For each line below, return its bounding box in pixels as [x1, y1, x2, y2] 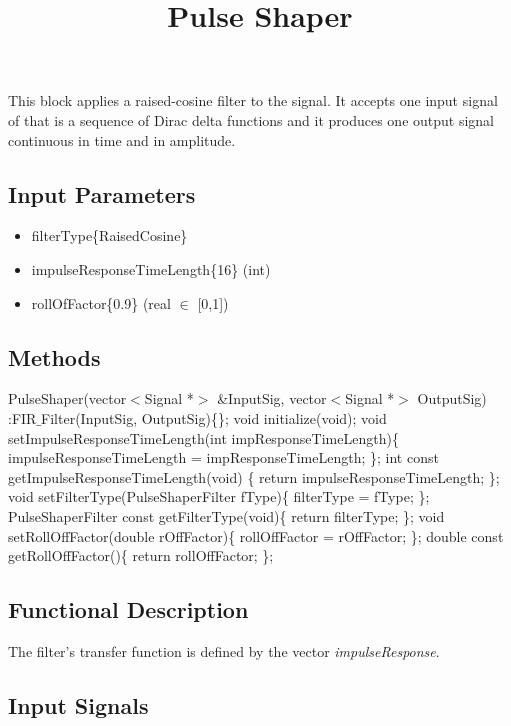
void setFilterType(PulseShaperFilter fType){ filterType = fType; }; [8, 486, 430, 507]
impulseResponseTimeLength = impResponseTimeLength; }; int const [8, 447, 439, 468]
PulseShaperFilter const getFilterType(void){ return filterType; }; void [8, 505, 445, 526]
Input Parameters [8, 178, 196, 209]
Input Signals [8, 689, 149, 720]
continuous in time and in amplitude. [8, 129, 236, 150]
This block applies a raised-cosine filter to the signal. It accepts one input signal [8, 90, 498, 111]
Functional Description [8, 594, 249, 625]
